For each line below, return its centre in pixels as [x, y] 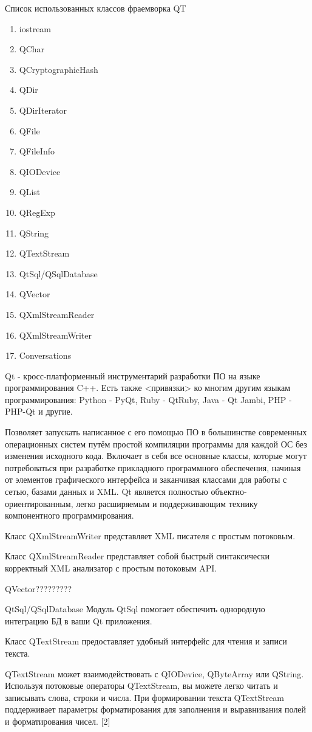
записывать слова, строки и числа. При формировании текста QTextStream [145, 697]
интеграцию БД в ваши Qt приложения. [79, 620]
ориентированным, [39, 503]
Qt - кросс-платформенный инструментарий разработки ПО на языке [133, 375]
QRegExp [37, 212]
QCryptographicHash [59, 69]
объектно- [229, 492]
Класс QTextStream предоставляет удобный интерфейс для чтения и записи [146, 641]
